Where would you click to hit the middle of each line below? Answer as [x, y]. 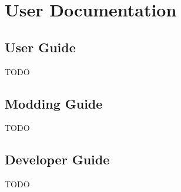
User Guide [40, 47]
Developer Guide [57, 159]
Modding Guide [54, 103]
